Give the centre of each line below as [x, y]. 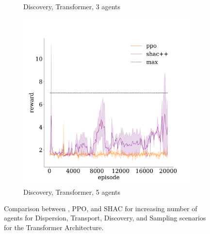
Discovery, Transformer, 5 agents [72, 192]
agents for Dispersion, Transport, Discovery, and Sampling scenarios [105, 218]
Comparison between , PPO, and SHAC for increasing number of [101, 208]
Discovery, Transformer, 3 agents [72, 6]
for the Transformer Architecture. [54, 227]
